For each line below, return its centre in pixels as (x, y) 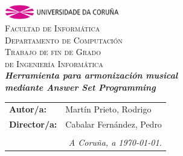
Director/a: (33, 124)
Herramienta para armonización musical (91, 75)
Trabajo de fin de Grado (53, 52)
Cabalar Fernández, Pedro (114, 124)
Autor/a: (28, 109)
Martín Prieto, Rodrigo (108, 109)
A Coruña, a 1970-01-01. (115, 142)
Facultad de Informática (53, 28)
